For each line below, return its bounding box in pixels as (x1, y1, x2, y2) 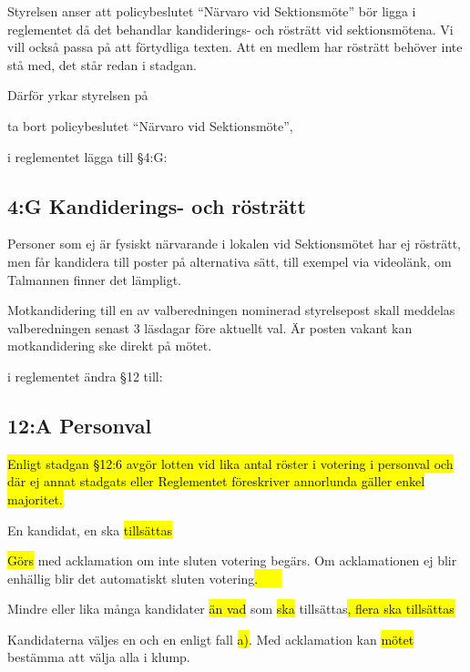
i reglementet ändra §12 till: (7, 366, 163, 385)
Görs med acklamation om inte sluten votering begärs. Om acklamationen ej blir (7, 551, 457, 570)
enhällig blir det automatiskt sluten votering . (7, 568, 259, 587)
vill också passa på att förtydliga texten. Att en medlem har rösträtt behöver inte (7, 37, 463, 56)
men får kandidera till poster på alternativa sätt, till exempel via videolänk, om (7, 251, 452, 270)
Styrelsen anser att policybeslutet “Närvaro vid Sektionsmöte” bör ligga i (7, 2, 416, 20)
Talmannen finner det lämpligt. (7, 270, 182, 289)
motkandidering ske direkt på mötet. (7, 336, 212, 355)
